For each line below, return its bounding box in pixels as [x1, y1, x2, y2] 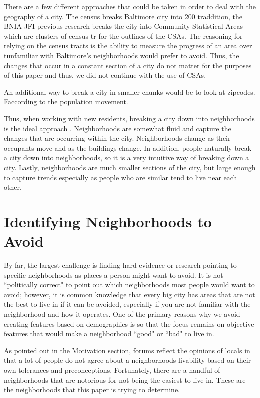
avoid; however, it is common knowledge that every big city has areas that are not [4, 289, 255, 299]
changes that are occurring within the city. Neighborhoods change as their [4, 133, 231, 143]
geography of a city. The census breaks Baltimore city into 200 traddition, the [4, 11, 242, 21]
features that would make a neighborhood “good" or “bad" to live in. [4, 328, 214, 339]
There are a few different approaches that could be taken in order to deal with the [4, 1, 256, 11]
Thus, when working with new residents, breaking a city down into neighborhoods [4, 113, 255, 123]
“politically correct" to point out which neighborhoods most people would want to [4, 279, 255, 290]
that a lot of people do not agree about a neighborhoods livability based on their [4, 355, 251, 365]
